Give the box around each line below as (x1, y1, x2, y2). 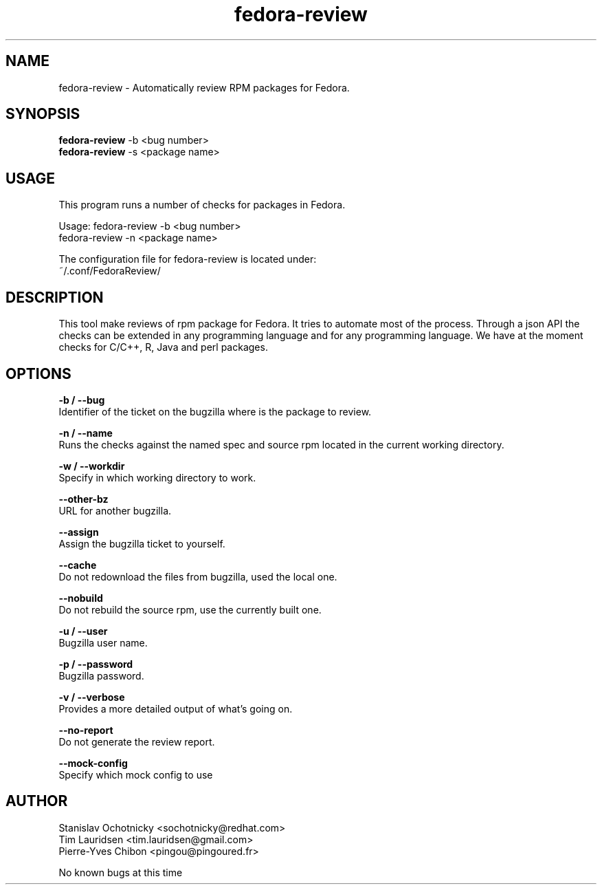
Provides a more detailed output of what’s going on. (58, 702, 293, 715)
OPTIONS (5, 365, 71, 382)
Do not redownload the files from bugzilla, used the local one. (58, 570, 337, 583)
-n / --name (58, 426, 113, 439)
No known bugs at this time (58, 866, 183, 878)
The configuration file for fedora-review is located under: (58, 253, 317, 265)
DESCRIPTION (5, 288, 104, 306)
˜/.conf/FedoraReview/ (58, 265, 161, 277)
